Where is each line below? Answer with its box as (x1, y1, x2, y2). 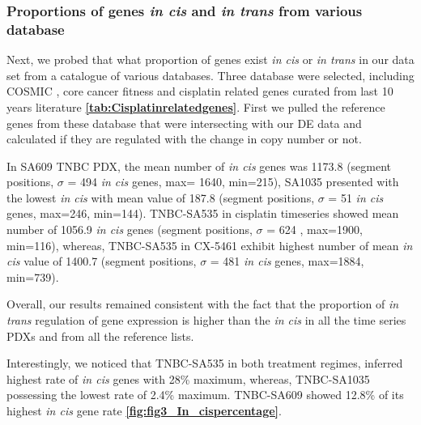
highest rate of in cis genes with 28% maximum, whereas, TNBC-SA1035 (6, 370, 370, 387)
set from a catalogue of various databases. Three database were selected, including (6, 66, 415, 83)
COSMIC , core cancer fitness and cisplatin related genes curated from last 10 (6, 83, 393, 100)
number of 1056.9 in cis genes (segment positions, (6, 221, 253, 238)
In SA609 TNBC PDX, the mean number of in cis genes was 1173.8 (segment (6, 157, 392, 174)
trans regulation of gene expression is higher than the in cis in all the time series (6, 312, 406, 329)
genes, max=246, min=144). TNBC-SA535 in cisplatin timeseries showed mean (6, 205, 399, 222)
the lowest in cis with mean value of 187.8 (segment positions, (6, 189, 315, 206)
